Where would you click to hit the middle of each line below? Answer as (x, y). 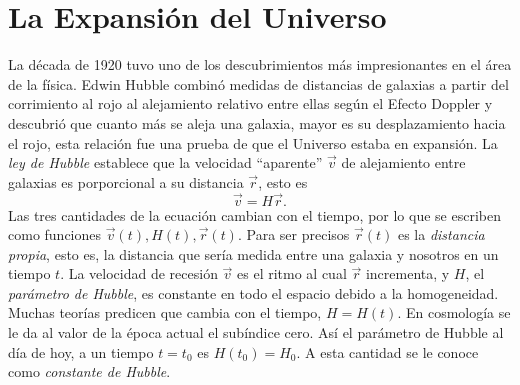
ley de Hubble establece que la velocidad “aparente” (165, 162)
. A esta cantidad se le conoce (387, 351)
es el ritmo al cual (292, 273)
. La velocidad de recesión (139, 273)
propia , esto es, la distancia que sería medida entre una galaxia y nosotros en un (253, 253)
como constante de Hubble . (89, 371)
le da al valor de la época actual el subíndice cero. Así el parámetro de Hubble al (256, 332)
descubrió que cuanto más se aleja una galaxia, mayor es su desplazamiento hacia (257, 122)
